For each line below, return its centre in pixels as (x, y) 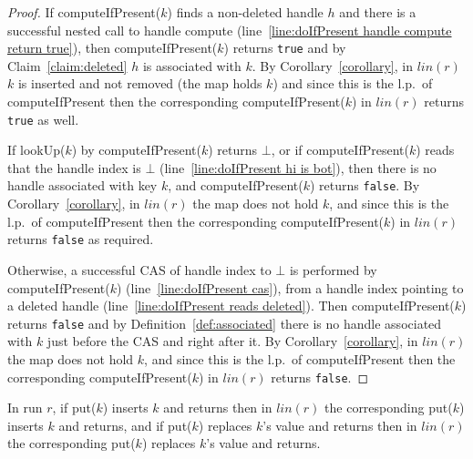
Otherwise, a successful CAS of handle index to (139, 269)
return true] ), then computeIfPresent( (113, 48)
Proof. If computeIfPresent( (84, 12)
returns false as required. (81, 239)
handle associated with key (82, 185)
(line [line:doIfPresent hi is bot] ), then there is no (298, 167)
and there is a (378, 12)
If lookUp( (36, 150)
